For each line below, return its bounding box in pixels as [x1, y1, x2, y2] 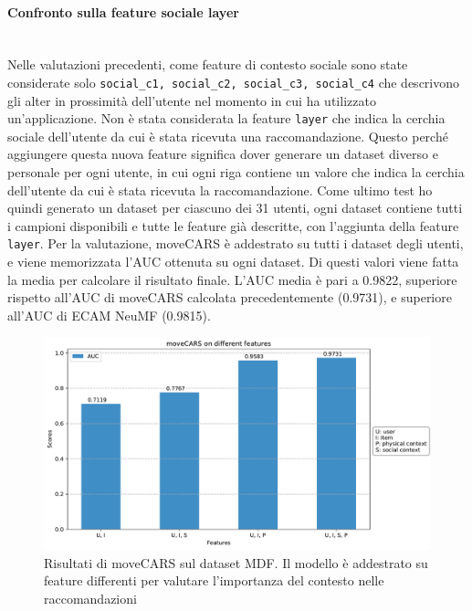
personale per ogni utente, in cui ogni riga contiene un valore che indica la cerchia [7, 163, 465, 182]
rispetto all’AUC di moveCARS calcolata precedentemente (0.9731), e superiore [7, 288, 452, 307]
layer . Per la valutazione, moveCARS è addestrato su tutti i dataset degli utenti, [7, 234, 464, 253]
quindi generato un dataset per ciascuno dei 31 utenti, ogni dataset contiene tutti [7, 198, 463, 217]
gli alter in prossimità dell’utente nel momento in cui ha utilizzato [7, 90, 376, 110]
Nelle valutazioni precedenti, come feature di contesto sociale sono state [7, 55, 408, 74]
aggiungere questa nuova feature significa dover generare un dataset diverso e [7, 144, 438, 163]
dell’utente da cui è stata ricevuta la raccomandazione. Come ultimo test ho [7, 180, 433, 199]
